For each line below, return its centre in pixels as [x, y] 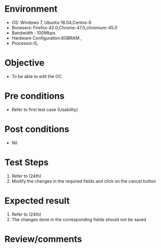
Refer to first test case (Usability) [45, 109]
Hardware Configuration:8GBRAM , [47, 38]
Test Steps [27, 162]
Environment [31, 9]
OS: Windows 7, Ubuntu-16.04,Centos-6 [52, 22]
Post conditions [37, 129]
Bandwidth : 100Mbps [33, 33]
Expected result [37, 200]
